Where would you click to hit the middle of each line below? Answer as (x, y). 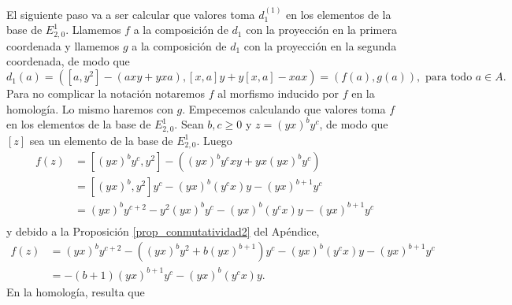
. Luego (214, 140)
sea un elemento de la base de (101, 140)
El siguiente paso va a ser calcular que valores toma (131, 14)
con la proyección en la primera (321, 30)
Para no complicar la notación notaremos (106, 93)
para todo (449, 78)
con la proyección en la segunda (320, 45)
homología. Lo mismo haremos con (90, 108)
